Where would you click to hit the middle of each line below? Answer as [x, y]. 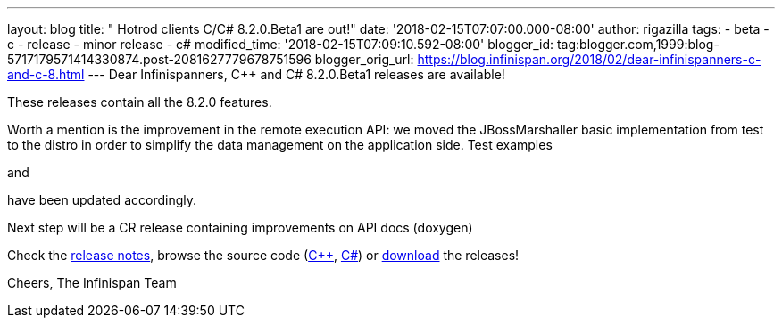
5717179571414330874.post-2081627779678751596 [159, 59]
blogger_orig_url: [364, 59]
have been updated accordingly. [102, 200]
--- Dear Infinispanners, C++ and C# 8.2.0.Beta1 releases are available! [296, 74]
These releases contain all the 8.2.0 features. [140, 102]
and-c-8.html [46, 74]
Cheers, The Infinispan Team [92, 283]
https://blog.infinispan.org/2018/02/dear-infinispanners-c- [589, 59]
